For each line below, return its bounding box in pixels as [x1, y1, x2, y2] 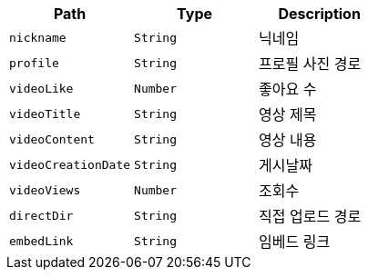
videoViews [9, 183, 81, 197]
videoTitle [9, 106, 81, 121]
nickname [9, 30, 66, 45]
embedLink [9, 233, 74, 248]
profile [9, 55, 59, 70]
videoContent [9, 132, 95, 146]
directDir [9, 208, 74, 223]
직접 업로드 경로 [259, 207, 362, 225]
